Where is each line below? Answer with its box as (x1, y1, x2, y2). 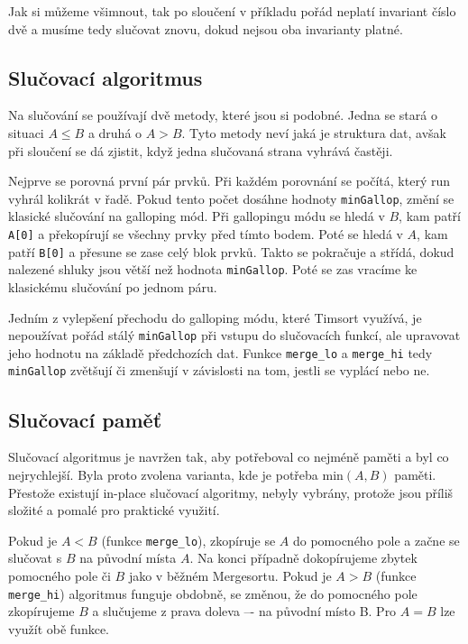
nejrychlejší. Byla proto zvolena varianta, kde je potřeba (8, 465, 318, 483)
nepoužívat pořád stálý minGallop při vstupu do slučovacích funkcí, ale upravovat (8, 326, 461, 345)
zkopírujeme (8, 602, 75, 621)
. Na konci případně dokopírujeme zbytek (189, 548, 418, 567)
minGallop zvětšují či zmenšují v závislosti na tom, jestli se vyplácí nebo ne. (8, 361, 430, 380)
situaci (8, 123, 44, 142)
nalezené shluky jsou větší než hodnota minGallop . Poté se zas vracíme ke (8, 260, 418, 279)
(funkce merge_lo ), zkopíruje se (101, 530, 276, 549)
